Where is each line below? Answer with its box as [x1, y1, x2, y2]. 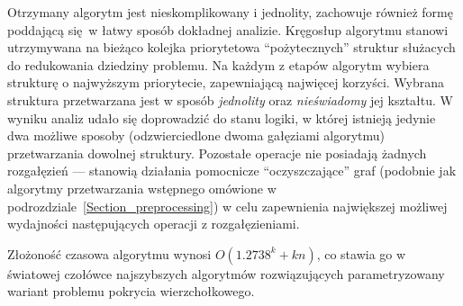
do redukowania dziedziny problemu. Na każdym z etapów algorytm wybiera [7, 55, 430, 74]
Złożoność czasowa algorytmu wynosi [7, 244, 212, 263]
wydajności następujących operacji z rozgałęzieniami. [7, 214, 300, 233]
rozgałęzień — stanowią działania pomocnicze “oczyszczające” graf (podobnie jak [7, 161, 457, 180]
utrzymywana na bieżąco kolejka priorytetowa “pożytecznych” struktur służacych [7, 38, 456, 57]
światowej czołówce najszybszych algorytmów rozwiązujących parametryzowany [7, 264, 445, 283]
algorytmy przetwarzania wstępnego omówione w [7, 178, 277, 197]
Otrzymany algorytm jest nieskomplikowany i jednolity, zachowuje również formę [7, 3, 453, 21]
